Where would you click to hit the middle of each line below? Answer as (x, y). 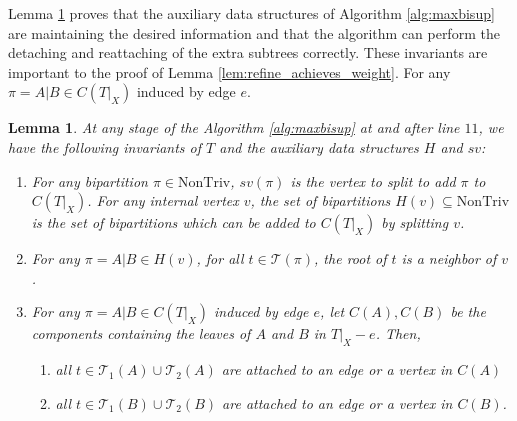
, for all (220, 258)
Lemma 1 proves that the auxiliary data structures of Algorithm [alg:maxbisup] (251, 13)
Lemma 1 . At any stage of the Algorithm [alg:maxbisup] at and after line (234, 127)
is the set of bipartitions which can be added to (173, 222)
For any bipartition (89, 180)
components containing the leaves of (141, 333)
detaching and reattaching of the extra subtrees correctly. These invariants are (248, 52)
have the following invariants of (105, 146)
